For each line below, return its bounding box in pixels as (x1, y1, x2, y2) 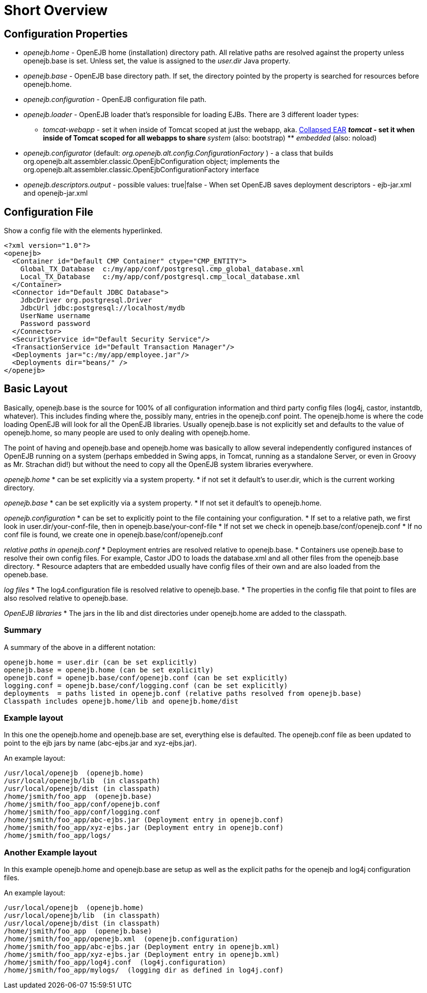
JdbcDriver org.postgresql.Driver (20, 296, 152, 304)
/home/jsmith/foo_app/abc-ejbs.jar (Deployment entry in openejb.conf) (4, 816, 284, 824)
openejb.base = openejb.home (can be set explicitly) (4, 666, 214, 674)
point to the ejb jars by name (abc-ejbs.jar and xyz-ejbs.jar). (4, 739, 197, 748)
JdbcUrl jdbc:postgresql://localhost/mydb (20, 304, 185, 312)
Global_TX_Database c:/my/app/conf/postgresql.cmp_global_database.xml (20, 265, 305, 273)
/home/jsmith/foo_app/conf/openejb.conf (4, 800, 161, 809)
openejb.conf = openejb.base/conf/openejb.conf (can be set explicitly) (4, 673, 288, 682)
